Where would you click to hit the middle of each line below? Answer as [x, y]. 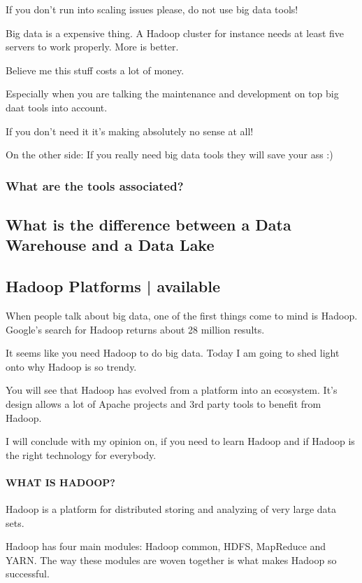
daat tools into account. [57, 107]
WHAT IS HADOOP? [60, 482]
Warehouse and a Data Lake [110, 245]
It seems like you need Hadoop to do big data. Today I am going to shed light [173, 353]
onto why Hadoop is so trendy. [71, 366]
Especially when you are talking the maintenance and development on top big [172, 94]
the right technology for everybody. [81, 454]
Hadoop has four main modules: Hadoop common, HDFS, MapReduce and [166, 546]
